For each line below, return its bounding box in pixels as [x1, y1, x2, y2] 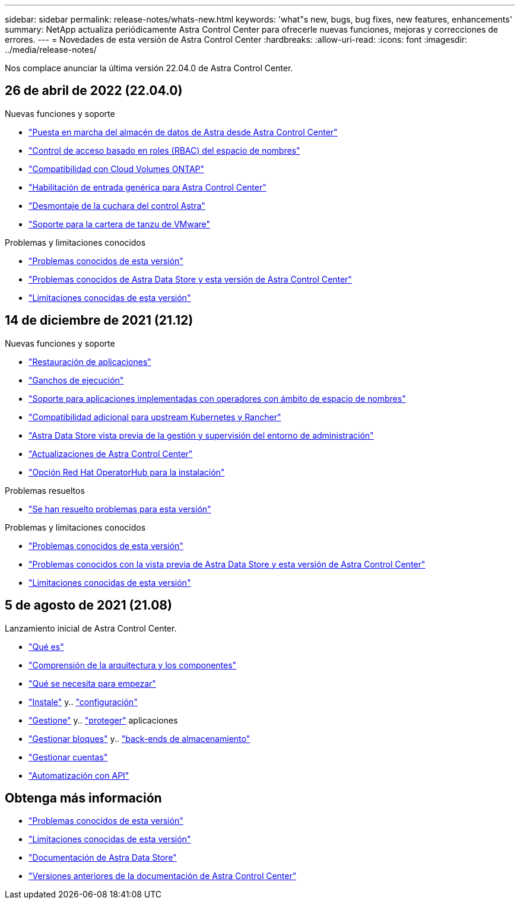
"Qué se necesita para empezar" [28, 678, 156, 689]
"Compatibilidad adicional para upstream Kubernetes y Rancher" [28, 411, 281, 422]
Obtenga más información [5, 790, 162, 805]
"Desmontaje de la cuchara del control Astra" [28, 200, 205, 211]
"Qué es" [28, 641, 64, 652]
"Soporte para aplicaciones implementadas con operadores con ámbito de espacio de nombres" [28, 393, 406, 404]
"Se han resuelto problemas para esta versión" [28, 503, 211, 514]
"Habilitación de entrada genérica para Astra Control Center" [28, 182, 267, 192]
